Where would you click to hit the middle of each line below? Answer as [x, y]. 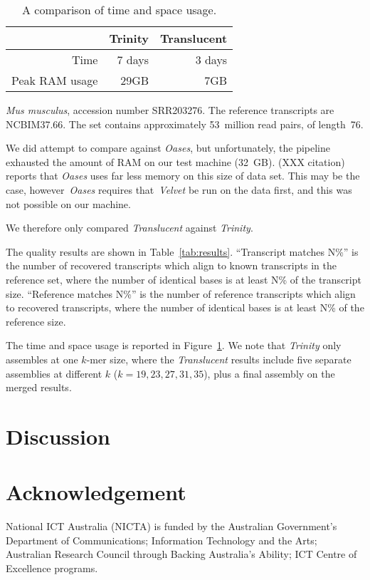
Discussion [58, 436]
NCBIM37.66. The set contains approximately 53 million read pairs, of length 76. [185, 124]
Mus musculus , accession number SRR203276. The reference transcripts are [170, 110]
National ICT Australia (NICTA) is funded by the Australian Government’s [171, 526]
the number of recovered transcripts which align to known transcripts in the [171, 265]
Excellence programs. [52, 568]
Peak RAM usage [55, 80]
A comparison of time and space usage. [119, 10]
